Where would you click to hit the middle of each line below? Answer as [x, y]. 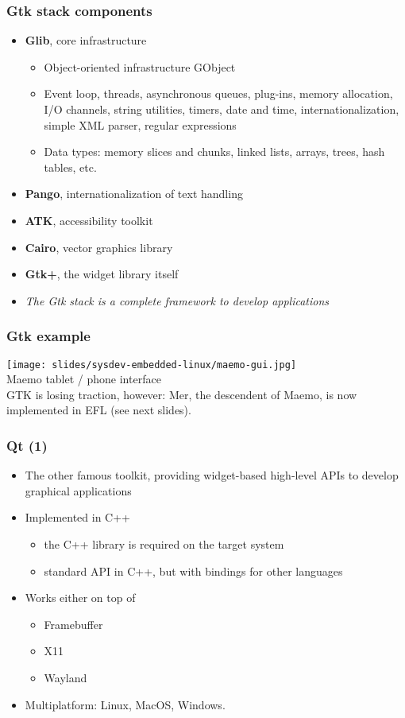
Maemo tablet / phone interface [84, 379]
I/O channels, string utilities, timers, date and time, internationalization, [222, 109]
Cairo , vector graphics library [99, 247]
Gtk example [48, 336]
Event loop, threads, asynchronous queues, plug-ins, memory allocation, [218, 93]
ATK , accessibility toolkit [89, 220]
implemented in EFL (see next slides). [99, 410]
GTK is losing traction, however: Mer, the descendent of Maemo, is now [182, 394]
